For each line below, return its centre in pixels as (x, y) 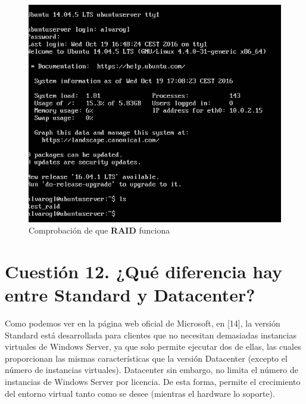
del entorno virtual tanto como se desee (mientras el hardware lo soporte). (140, 393)
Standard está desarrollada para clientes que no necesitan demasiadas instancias (151, 335)
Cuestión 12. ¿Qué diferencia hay (144, 271)
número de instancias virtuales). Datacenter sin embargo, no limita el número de (152, 370)
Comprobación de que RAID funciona (99, 230)
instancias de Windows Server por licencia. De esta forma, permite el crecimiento (153, 381)
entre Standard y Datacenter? (130, 295)
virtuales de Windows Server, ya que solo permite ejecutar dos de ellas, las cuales (153, 346)
